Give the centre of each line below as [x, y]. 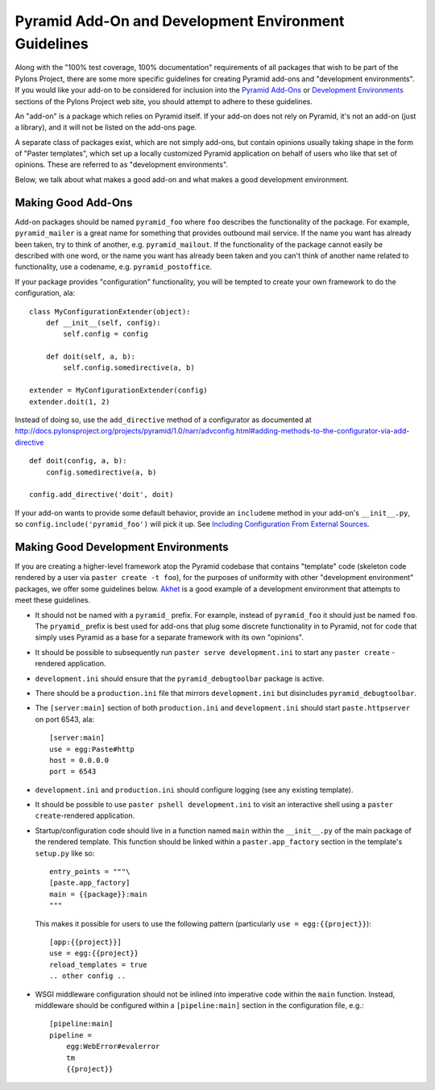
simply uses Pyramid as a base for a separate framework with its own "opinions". [169, 637]
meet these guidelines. [53, 600]
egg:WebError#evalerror [113, 1046]
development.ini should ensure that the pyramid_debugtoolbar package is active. [180, 678]
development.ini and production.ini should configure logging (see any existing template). [194, 790]
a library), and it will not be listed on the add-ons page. [106, 127]
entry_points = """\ [90, 872]
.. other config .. [88, 976]
